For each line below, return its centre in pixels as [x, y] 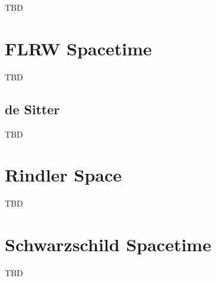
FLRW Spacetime [78, 48]
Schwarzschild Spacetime [108, 244]
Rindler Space [63, 175]
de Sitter [32, 109]
